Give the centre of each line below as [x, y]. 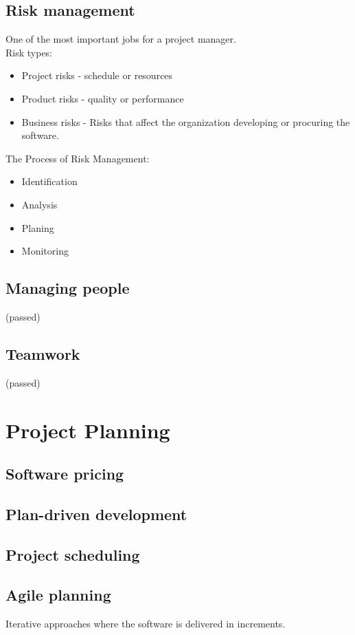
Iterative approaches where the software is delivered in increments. [146, 624]
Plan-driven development [96, 514]
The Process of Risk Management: [78, 158]
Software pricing [65, 474]
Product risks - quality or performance [103, 98]
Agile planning [58, 595]
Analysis [39, 204]
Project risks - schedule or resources [97, 75]
